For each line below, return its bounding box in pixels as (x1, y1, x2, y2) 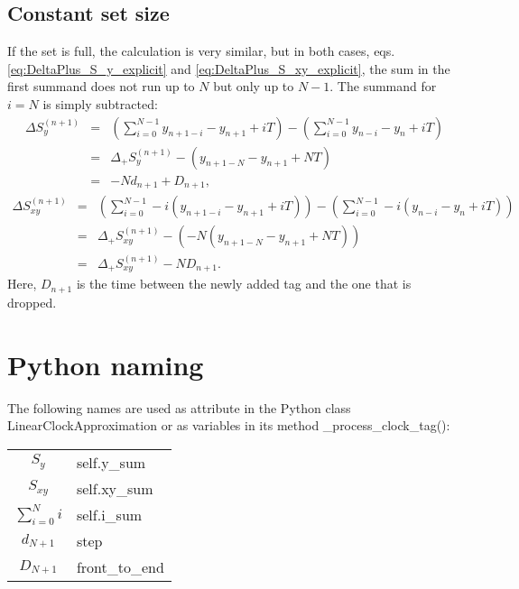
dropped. (7, 292, 57, 311)
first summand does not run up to (7, 77, 195, 96)
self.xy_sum (76, 477, 153, 499)
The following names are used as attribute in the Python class (7, 398, 351, 417)
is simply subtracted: (42, 94, 158, 113)
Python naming (7, 345, 204, 382)
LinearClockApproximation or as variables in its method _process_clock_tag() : (7, 416, 450, 435)
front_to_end (76, 557, 164, 577)
